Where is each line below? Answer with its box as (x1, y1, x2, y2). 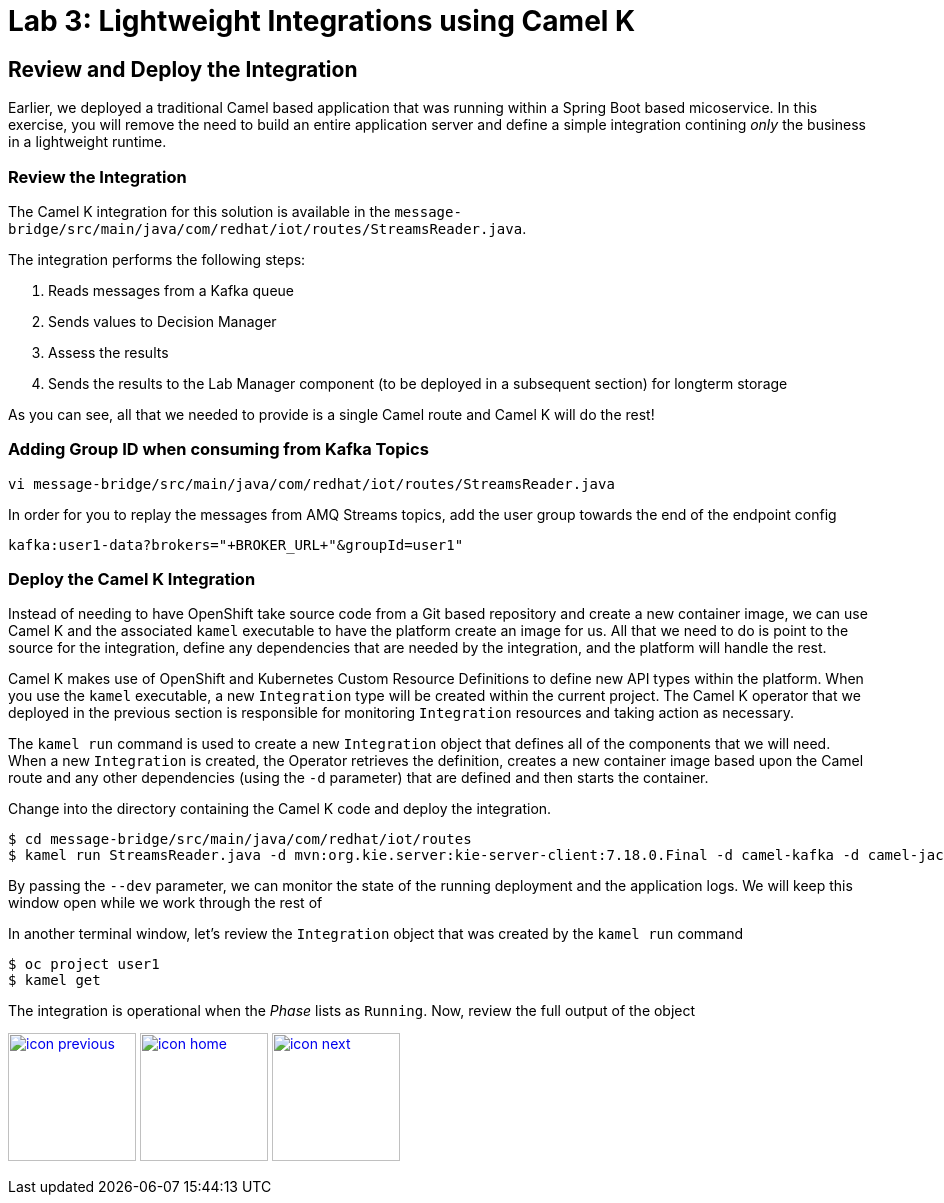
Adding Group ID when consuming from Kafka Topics (8, 439, 429, 460)
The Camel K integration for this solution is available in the (8, 202, 391, 220)
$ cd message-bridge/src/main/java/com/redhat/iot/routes (8, 831, 472, 848)
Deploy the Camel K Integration (8, 569, 256, 590)
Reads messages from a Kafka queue (48, 281, 295, 299)
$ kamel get (8, 972, 101, 989)
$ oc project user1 (8, 956, 160, 973)
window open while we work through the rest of (8, 894, 323, 912)
